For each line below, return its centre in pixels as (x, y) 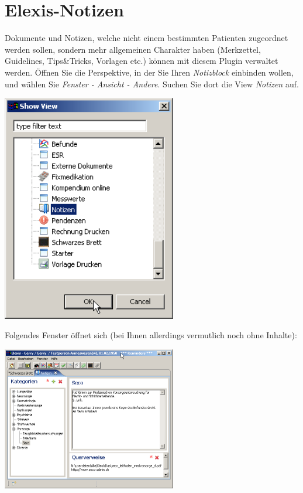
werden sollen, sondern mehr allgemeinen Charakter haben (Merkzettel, (133, 49)
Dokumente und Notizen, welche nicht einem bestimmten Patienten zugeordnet (147, 38)
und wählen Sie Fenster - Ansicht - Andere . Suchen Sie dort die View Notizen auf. (152, 84)
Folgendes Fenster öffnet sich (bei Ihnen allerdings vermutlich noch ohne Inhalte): (151, 335)
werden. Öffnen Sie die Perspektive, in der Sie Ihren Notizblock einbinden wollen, (149, 72)
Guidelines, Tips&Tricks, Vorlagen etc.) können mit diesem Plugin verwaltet (142, 61)
